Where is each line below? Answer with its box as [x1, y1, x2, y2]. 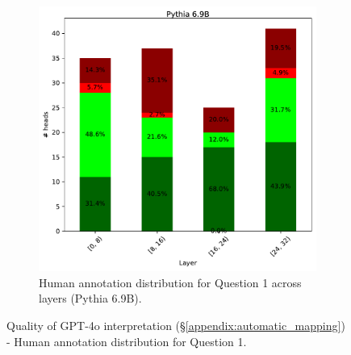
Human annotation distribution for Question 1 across [39, 274, 302, 290]
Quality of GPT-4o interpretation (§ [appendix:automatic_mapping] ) [6, 316, 345, 333]
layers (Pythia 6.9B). [39, 290, 142, 307]
